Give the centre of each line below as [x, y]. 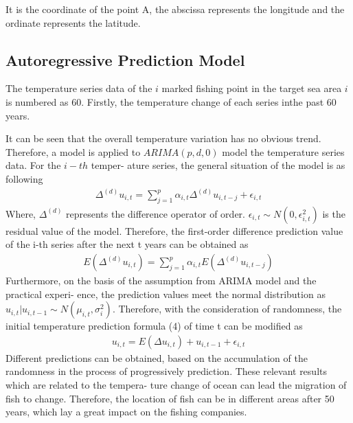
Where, [21, 213]
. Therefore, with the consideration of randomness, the [227, 309]
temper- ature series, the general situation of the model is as [218, 165]
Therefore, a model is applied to [73, 151]
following [24, 178]
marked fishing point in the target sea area [252, 88]
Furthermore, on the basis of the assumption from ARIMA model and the [161, 281]
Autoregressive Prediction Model [125, 59]
